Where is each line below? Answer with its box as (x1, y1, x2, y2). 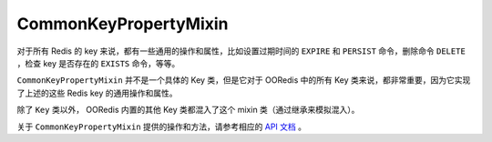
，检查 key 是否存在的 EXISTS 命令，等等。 (16, 57, 180, 68)
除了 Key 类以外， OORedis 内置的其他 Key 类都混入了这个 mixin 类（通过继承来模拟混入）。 (16, 105, 360, 116)
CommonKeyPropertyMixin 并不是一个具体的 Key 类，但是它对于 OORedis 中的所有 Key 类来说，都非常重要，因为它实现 (16, 75, 471, 86)
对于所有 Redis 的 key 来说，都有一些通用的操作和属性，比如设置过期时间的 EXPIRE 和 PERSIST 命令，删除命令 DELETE (16, 46, 466, 56)
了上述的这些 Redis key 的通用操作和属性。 (16, 87, 178, 98)
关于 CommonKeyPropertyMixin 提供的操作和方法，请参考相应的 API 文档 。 (16, 121, 307, 132)
